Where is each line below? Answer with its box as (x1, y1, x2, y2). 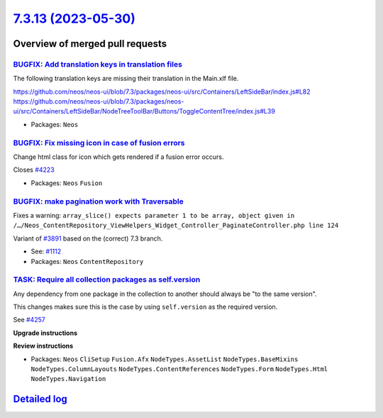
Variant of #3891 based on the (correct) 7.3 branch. (13, 234, 163, 243)
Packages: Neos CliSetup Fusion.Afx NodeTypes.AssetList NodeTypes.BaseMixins (30, 355, 299, 363)
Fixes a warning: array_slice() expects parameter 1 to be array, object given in (13, 211, 295, 219)
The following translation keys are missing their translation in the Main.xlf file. (13, 75, 239, 83)
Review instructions (13, 341, 74, 351)
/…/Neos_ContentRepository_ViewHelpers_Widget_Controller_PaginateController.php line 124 (13, 221, 339, 230)
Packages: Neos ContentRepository (30, 257, 144, 265)
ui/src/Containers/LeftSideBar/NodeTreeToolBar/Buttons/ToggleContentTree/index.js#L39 (13, 107, 276, 116)
